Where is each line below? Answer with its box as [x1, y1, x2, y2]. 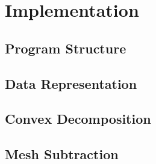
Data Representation [5, 74, 137, 93]
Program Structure [5, 38, 126, 57]
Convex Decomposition [5, 109, 151, 128]
